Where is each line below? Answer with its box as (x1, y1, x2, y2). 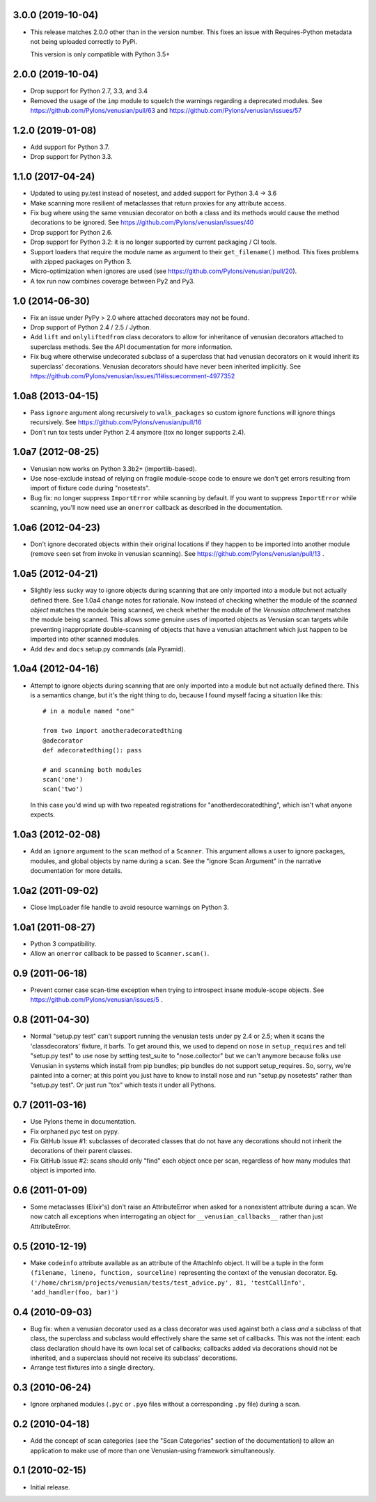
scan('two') (42, 785, 84, 793)
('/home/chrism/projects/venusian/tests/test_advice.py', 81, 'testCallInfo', (30, 1278, 306, 1287)
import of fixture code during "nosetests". (30, 484, 150, 493)
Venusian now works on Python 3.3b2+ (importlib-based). (30, 464, 197, 473)
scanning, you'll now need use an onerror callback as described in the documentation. (30, 504, 283, 512)
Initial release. (30, 1482, 70, 1491)
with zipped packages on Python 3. (30, 257, 132, 265)
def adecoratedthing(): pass (42, 746, 142, 754)
